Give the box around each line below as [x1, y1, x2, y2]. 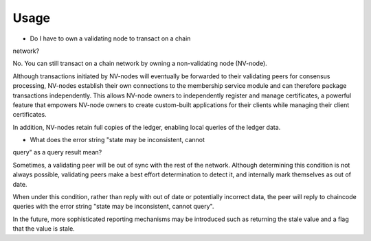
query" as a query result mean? [12, 148, 102, 157]
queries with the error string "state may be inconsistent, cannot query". [12, 203, 214, 211]
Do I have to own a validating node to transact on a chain [30, 34, 191, 43]
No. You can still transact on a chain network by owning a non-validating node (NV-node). [12, 59, 267, 68]
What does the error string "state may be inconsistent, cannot [30, 136, 205, 144]
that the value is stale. [12, 225, 75, 233]
